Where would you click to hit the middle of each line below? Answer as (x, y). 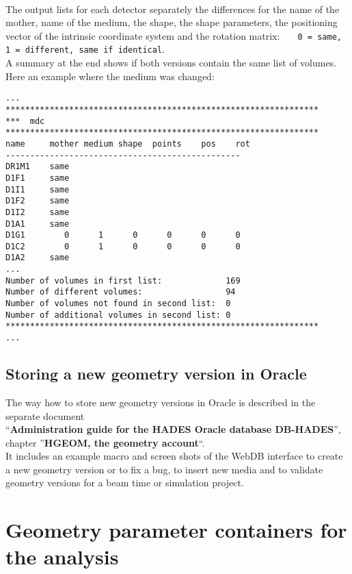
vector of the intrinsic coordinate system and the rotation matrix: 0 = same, (174, 35)
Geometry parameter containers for (176, 530)
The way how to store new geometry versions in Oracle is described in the (161, 402)
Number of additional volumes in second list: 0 (118, 315)
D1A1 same (38, 224)
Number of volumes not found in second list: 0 (118, 304)
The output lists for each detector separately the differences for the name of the (173, 9)
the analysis (62, 557)
